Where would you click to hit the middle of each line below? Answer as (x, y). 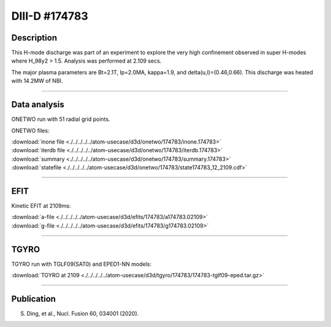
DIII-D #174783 (50, 16)
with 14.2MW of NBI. (37, 81)
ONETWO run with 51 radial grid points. (61, 119)
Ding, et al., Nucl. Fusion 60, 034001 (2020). (83, 314)
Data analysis (38, 105)
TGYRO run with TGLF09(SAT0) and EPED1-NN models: (81, 264)
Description (34, 38)
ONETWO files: (30, 130)
